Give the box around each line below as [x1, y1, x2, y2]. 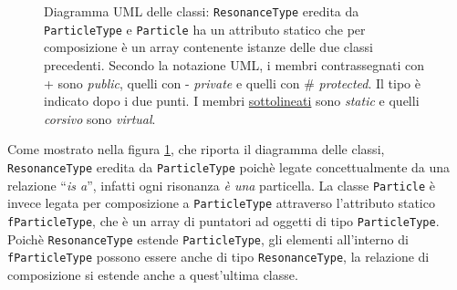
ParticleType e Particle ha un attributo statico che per [44, 19, 366, 38]
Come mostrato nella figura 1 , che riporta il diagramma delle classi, [7, 140, 385, 159]
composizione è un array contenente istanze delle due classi [44, 37, 373, 57]
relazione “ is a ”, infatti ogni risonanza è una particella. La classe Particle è [7, 175, 436, 194]
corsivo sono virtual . [44, 109, 156, 128]
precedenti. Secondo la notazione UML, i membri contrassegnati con [44, 55, 424, 74]
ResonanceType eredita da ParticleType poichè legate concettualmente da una [7, 157, 451, 176]
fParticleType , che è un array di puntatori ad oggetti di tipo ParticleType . [7, 211, 440, 230]
